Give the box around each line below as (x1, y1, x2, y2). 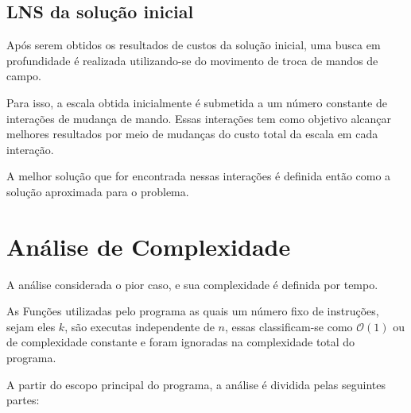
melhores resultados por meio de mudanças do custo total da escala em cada (6, 125, 378, 142)
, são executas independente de (64, 318, 215, 334)
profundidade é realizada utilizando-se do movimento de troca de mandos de (6, 52, 378, 68)
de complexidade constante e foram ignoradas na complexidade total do (6, 334, 355, 350)
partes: (6, 392, 40, 408)
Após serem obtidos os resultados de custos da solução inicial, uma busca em (6, 37, 381, 53)
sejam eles (6, 318, 56, 334)
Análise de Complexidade (6, 230, 291, 262)
